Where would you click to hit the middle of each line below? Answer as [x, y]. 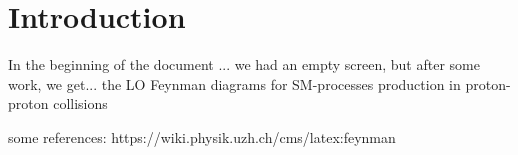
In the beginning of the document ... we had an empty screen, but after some [244, 64]
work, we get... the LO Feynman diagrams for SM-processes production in [234, 83]
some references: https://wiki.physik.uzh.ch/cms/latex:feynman [202, 136]
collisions [80, 103]
